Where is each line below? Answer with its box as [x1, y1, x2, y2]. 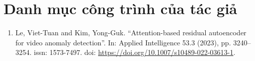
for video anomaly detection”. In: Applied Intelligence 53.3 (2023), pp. [15, 37, 231, 47]
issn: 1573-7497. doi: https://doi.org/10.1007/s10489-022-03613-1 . [34, 47, 235, 57]
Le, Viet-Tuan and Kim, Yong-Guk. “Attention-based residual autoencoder [15, 27, 246, 38]
